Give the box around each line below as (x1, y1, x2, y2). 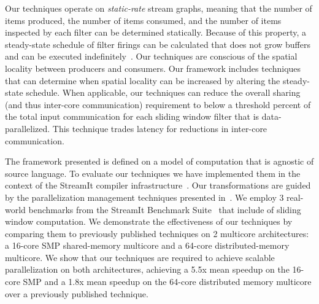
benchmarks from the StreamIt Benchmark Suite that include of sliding (28, 203, 301, 216)
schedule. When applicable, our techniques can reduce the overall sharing (26, 86, 301, 99)
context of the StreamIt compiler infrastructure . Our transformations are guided (5, 179, 311, 192)
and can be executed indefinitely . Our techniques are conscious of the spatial (5, 50, 298, 63)
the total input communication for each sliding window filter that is (5, 110, 259, 123)
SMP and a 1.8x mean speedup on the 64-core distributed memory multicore (23, 275, 312, 288)
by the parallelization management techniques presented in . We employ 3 (5, 190, 284, 203)
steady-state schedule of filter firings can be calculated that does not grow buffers (5, 37, 310, 50)
